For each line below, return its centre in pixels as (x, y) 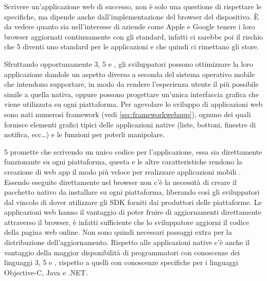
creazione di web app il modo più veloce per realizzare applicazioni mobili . (122, 171)
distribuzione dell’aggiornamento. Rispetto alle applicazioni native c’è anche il (127, 242)
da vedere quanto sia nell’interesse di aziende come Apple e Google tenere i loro (130, 26)
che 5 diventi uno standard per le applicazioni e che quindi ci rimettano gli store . (132, 46)
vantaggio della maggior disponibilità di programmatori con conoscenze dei (122, 252)
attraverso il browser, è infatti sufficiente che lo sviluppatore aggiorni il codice (127, 222)
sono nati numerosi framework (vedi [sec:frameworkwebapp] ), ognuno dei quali (128, 114)
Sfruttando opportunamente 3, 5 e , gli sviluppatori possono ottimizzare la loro (129, 63)
